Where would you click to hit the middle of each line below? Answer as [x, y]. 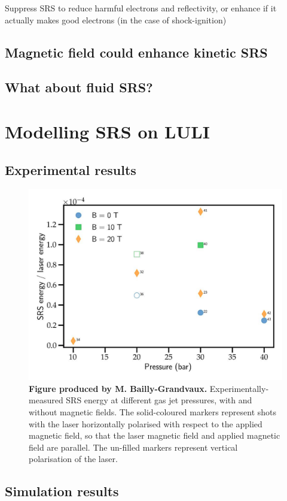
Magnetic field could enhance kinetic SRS [136, 52]
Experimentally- [239, 388]
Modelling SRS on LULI [107, 131]
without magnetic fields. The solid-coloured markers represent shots [153, 411]
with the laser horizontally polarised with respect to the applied [146, 423]
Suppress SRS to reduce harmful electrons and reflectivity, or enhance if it [141, 8]
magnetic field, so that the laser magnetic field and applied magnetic [155, 435]
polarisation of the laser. [73, 459]
